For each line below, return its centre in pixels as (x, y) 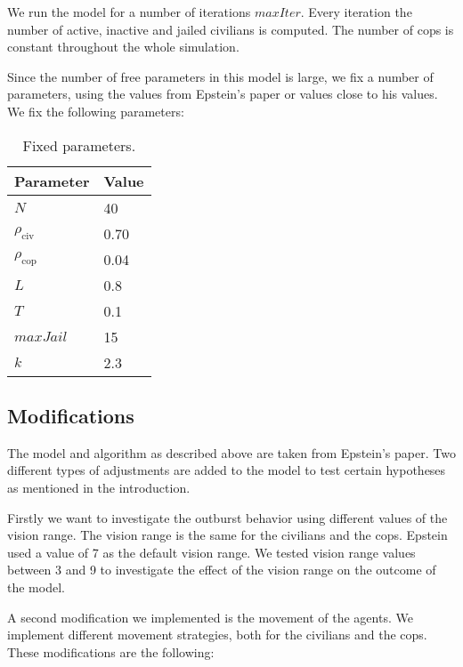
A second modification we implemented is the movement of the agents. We (210, 617)
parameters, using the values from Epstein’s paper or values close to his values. (223, 94)
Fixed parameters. (79, 145)
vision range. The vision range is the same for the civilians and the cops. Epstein (227, 535)
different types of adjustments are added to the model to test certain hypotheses (227, 470)
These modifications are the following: (111, 651)
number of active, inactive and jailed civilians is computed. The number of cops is (231, 29)
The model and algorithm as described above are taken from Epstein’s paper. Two (231, 452)
